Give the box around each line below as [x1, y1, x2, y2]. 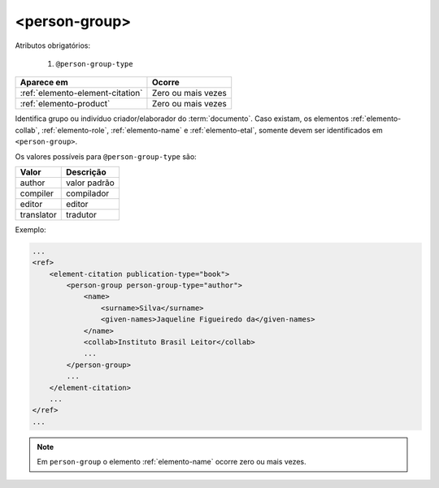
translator [20, 209, 57, 220]
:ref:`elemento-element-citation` [20, 88, 143, 99]
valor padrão [65, 177, 115, 188]
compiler [20, 188, 54, 199]
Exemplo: [15, 224, 46, 235]
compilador [65, 188, 110, 199]
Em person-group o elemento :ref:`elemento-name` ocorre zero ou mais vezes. [37, 457, 306, 467]
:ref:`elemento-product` [20, 98, 111, 110]
